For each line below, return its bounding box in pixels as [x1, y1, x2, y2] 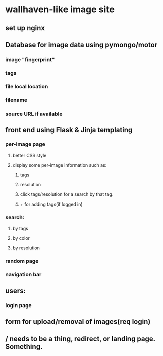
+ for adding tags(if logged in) [20, 201, 83, 208]
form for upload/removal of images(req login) [5, 317, 151, 326]
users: [5, 286, 26, 295]
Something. [5, 342, 43, 351]
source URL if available [5, 110, 63, 117]
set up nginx [5, 24, 45, 32]
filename [5, 96, 28, 104]
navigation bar [5, 271, 42, 278]
